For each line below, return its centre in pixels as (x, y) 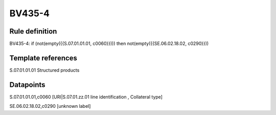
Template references (43, 58)
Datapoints (27, 85)
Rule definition (33, 31)
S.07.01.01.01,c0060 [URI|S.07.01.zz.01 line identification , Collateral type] (86, 97)
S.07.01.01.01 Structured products (44, 70)
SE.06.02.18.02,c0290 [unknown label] (50, 106)
